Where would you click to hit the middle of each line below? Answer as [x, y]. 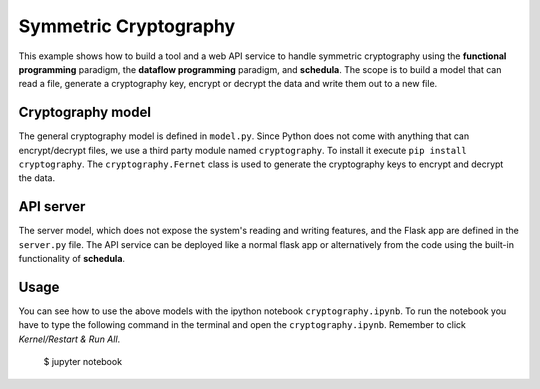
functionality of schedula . [71, 259]
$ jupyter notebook [83, 362]
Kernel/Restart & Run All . [69, 339]
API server [52, 206]
